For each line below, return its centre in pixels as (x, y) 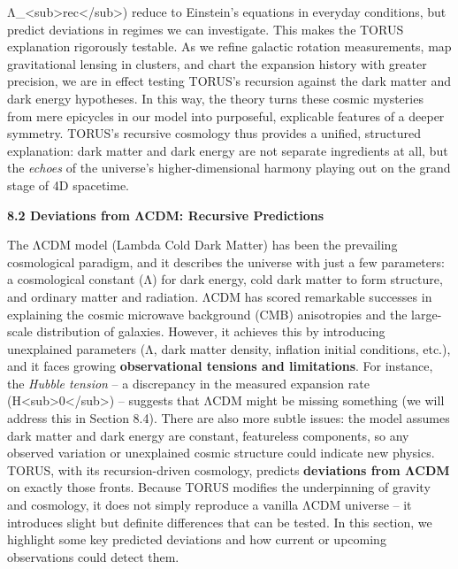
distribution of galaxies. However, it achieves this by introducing (211, 331)
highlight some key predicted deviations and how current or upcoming (197, 539)
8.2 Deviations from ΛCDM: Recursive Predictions (166, 215)
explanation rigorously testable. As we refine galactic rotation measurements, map (229, 46)
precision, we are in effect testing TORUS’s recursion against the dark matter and (229, 81)
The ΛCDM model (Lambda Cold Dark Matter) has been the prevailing (202, 245)
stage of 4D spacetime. (68, 185)
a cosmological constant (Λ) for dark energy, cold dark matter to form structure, (225, 279)
